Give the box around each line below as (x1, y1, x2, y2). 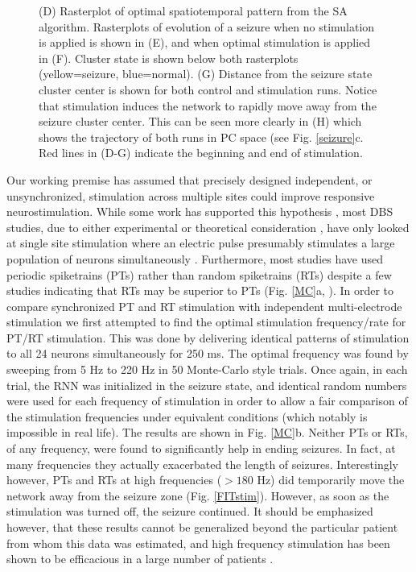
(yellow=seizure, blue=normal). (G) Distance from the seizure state (39, 65, 373, 82)
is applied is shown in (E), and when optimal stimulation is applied (39, 34, 371, 51)
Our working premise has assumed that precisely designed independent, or (6, 171, 373, 188)
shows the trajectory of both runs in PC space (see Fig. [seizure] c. (39, 128, 364, 145)
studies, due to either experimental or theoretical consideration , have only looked (6, 218, 410, 235)
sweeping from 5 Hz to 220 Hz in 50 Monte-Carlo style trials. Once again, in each (6, 361, 408, 378)
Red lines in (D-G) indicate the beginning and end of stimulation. (39, 144, 363, 161)
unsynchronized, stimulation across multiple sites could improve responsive (6, 187, 375, 204)
